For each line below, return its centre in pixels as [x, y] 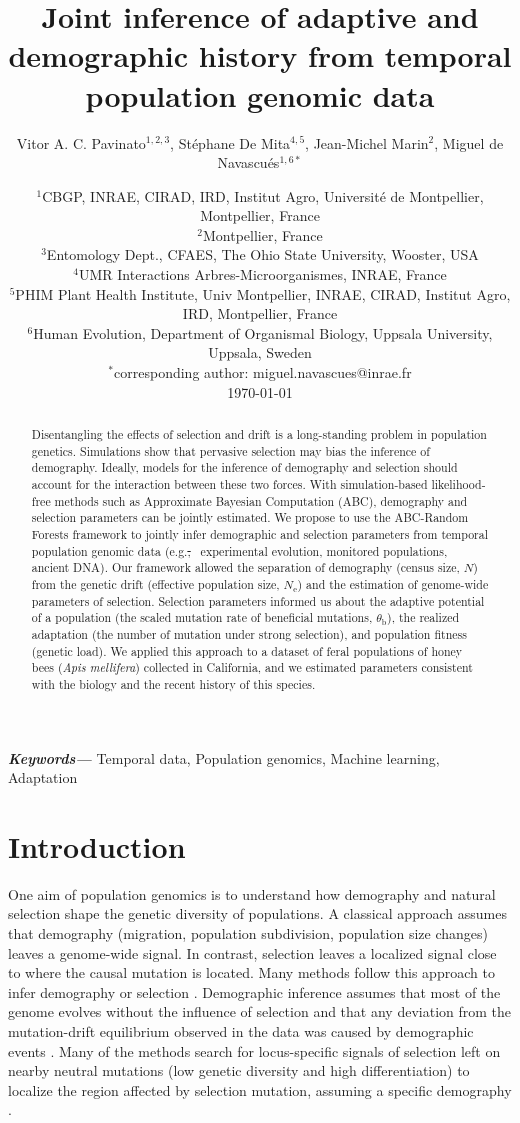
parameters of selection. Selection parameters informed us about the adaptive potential [258, 600]
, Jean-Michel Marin [367, 142]
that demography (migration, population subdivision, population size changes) [248, 933]
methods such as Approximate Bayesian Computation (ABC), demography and [261, 500]
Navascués [248, 162]
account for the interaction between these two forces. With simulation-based [229, 483]
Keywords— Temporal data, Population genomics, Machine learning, [224, 757]
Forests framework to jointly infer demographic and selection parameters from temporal [260, 533]
